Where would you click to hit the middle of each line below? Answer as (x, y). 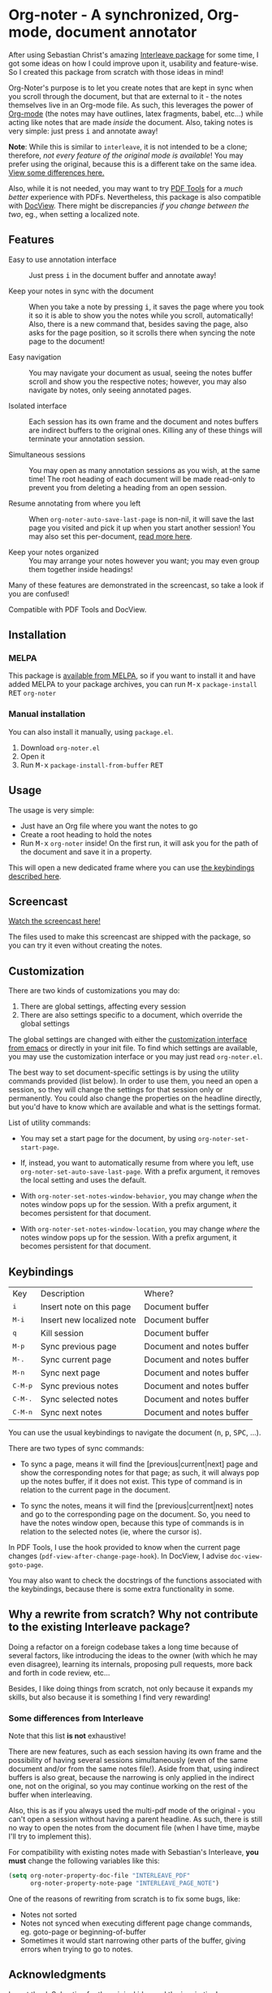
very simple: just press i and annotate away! (83, 131)
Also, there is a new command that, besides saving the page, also (138, 323)
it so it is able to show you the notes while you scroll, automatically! (141, 315)
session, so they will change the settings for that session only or (116, 1090)
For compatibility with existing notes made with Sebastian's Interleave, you (134, 1852)
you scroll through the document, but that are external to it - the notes (125, 96)
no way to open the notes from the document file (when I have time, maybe (134, 1828)
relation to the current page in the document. (95, 1490)
